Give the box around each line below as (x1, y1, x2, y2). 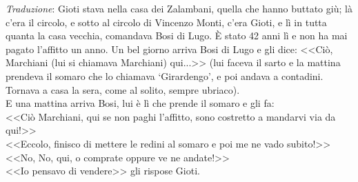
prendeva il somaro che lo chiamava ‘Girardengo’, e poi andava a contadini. (6, 68, 324, 83)
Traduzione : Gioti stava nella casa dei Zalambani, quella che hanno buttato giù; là (6, 1, 352, 15)
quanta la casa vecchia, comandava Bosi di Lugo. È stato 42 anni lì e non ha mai (6, 28, 348, 43)
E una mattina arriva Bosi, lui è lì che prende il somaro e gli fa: (6, 96, 275, 110)
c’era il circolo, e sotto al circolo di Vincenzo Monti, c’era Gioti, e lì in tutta (6, 14, 327, 29)
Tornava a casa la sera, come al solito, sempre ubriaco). (6, 82, 240, 97)
